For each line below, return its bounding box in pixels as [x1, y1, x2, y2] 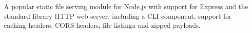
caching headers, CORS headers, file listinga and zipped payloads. [4, 20, 201, 30]
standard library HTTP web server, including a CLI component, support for [4, 11, 232, 21]
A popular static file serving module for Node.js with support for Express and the [4, 1, 248, 11]
